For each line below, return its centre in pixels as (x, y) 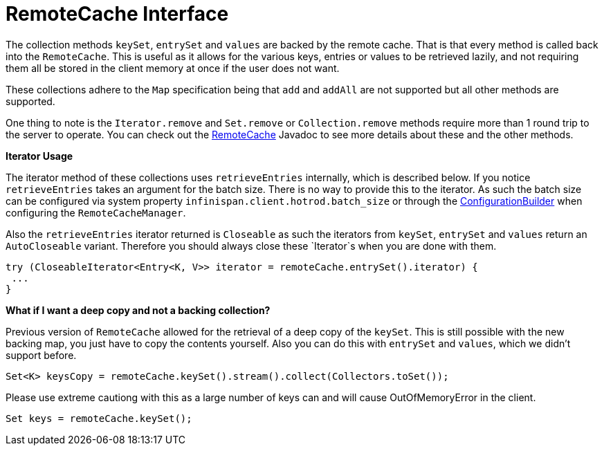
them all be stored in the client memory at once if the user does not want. (173, 68)
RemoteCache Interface (117, 14)
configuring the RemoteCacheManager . (96, 212)
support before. (41, 355)
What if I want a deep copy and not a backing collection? (138, 310)
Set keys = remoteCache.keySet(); (99, 418)
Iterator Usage (39, 156)
